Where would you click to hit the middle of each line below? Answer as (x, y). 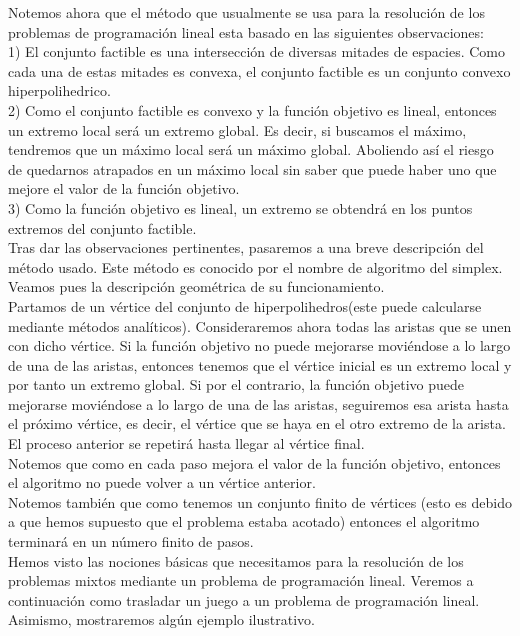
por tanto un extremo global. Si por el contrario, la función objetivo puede (236, 384)
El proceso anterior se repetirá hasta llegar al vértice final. (186, 443)
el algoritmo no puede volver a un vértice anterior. (162, 482)
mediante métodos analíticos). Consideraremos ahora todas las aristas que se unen (260, 325)
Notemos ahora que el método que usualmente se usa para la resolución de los (246, 12)
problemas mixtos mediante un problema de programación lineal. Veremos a (241, 580)
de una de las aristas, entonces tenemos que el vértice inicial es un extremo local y (260, 364)
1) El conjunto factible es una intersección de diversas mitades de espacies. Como (256, 51)
